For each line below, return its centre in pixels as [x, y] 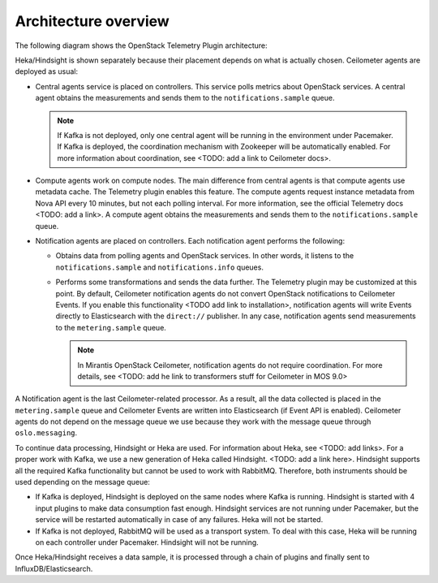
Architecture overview [92, 21]
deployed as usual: [47, 71]
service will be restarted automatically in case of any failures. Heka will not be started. [179, 520]
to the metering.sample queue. [111, 327]
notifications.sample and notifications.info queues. [159, 267]
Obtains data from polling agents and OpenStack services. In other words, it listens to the [205, 256]
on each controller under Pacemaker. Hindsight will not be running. [147, 542]
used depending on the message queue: [82, 482]
